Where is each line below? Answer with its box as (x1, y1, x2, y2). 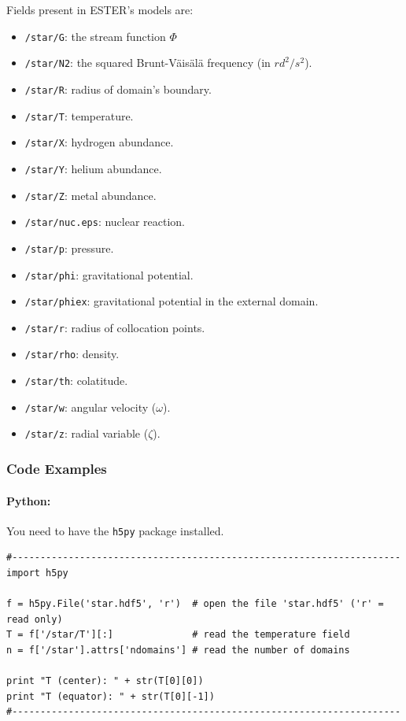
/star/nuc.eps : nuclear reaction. (24, 213, 186, 230)
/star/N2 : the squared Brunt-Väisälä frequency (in (24, 54, 271, 71)
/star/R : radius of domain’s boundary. (24, 80, 212, 97)
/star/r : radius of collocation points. (24, 319, 205, 335)
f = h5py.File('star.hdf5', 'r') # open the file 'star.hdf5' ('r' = (6, 598, 384, 610)
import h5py (6, 567, 68, 579)
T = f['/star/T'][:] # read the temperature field (6, 629, 350, 641)
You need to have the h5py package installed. (6, 522, 224, 538)
